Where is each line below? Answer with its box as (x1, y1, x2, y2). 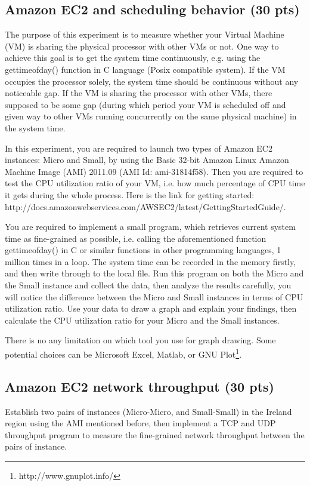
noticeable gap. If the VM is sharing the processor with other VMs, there (5, 87, 272, 99)
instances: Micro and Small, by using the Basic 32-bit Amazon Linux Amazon (5, 153, 289, 166)
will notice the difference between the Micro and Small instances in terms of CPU (5, 290, 303, 303)
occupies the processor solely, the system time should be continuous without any (5, 75, 299, 87)
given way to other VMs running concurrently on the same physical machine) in (5, 110, 297, 122)
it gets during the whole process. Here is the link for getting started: (5, 188, 255, 201)
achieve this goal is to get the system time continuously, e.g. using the (5, 51, 261, 64)
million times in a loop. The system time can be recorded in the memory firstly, (5, 255, 296, 267)
